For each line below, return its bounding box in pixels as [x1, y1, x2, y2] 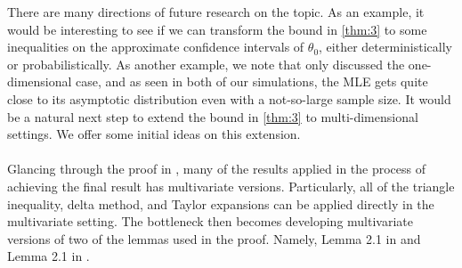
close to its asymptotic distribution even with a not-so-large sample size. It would [7, 89, 451, 108]
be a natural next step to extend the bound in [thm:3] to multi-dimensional [7, 107, 418, 126]
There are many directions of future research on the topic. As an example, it [7, 3, 425, 20]
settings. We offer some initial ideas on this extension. [7, 125, 301, 143]
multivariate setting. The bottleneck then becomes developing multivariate [7, 212, 413, 231]
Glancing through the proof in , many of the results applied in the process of [7, 159, 426, 178]
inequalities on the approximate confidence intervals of [7, 37, 304, 56]
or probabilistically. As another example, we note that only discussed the [7, 54, 405, 73]
